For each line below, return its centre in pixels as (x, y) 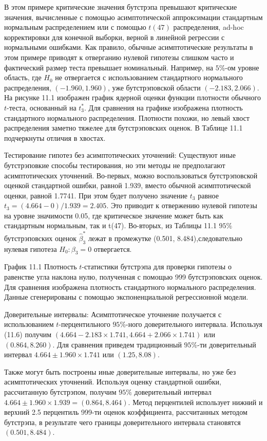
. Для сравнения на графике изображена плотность (164, 107)
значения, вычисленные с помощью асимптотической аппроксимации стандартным (133, 17)
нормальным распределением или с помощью (75, 27)
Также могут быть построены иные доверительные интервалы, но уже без (120, 371)
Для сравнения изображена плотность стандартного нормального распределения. (130, 287)
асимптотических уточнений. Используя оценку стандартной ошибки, (113, 382)
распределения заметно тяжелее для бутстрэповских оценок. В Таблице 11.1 (123, 128)
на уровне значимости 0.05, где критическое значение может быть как (114, 215)
